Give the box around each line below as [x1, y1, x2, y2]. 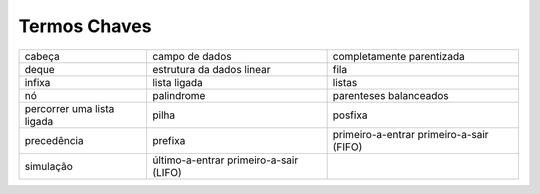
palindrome [151, 88, 206, 102]
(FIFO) [332, 140, 363, 154]
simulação [24, 159, 74, 173]
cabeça [24, 49, 60, 63]
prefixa [151, 133, 186, 147]
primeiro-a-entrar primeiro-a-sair [332, 127, 489, 141]
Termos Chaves [18, 15, 152, 37]
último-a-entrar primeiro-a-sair [151, 153, 299, 167]
